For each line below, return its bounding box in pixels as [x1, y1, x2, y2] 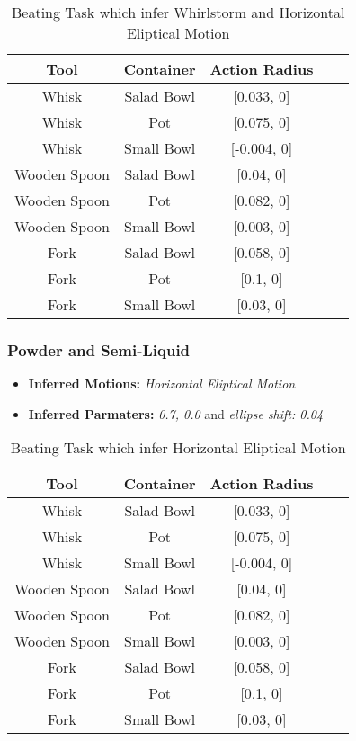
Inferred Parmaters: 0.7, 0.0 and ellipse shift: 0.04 [28, 404, 324, 423]
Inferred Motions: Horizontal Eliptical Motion [28, 374, 296, 393]
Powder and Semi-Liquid [7, 338, 191, 361]
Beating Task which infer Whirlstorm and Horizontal [12, 2, 345, 22]
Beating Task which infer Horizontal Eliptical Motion [10, 437, 346, 459]
